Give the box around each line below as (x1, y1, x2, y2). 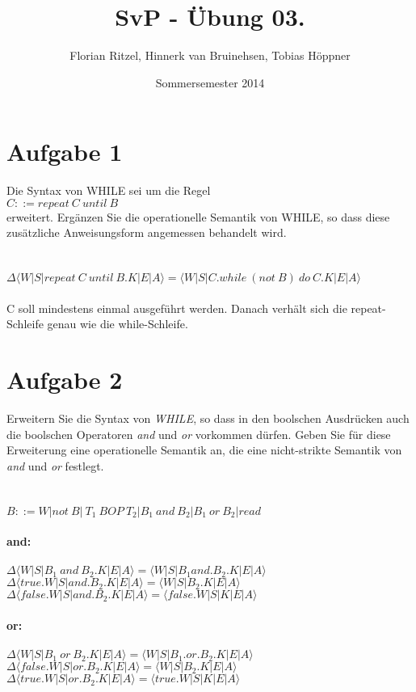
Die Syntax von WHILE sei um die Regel (6, 182, 211, 199)
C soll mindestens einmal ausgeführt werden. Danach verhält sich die (6, 299, 347, 316)
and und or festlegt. (6, 457, 104, 474)
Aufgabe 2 (6, 363, 123, 396)
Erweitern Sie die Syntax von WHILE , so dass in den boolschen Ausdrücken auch (6, 410, 410, 427)
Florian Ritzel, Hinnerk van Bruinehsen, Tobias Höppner (69, 47, 351, 64)
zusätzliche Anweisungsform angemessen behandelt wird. (6, 224, 287, 241)
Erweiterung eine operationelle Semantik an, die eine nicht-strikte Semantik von (6, 441, 402, 458)
